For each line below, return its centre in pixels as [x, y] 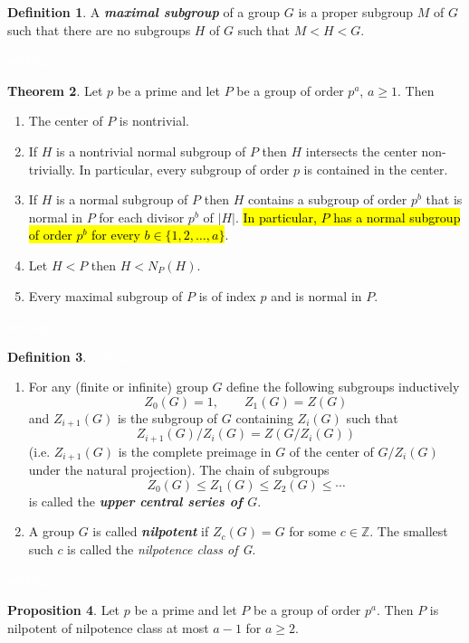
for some [313, 531]
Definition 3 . [47, 356]
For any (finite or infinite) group [118, 387]
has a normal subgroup [397, 217]
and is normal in [316, 295]
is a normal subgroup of [122, 199]
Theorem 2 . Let [55, 90]
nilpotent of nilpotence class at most [108, 627]
